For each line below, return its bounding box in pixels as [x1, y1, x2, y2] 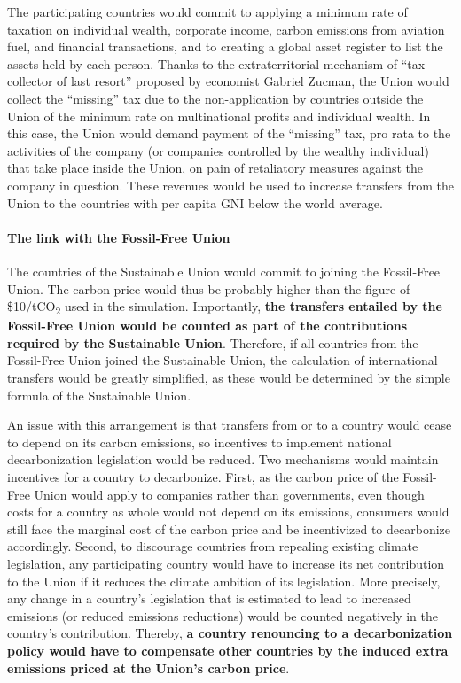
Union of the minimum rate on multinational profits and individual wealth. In [7, 106, 431, 125]
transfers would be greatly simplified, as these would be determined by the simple [7, 369, 450, 387]
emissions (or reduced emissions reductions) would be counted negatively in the [7, 606, 438, 625]
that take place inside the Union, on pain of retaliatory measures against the [7, 159, 424, 177]
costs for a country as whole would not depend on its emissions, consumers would [7, 502, 449, 521]
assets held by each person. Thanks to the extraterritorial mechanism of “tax [7, 54, 426, 73]
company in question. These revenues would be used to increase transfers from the [7, 175, 454, 194]
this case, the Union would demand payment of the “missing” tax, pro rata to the [7, 124, 451, 143]
